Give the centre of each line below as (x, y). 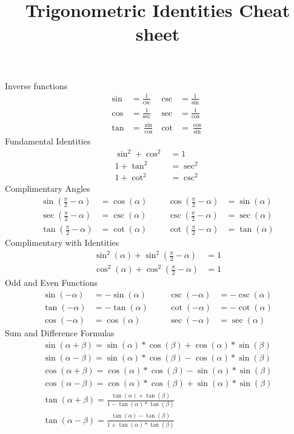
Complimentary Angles (48, 188)
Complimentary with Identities (62, 242)
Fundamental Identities (48, 141)
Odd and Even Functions (51, 283)
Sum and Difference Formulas (60, 333)
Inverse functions (36, 85)
